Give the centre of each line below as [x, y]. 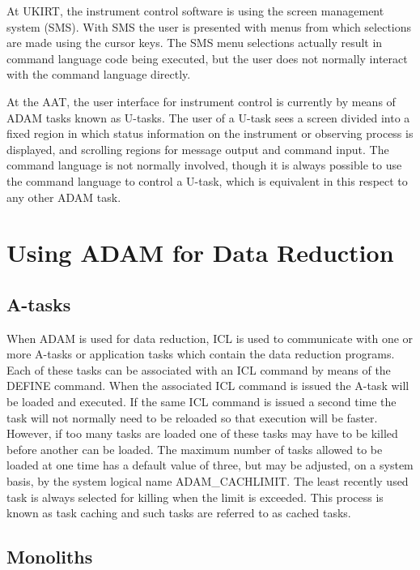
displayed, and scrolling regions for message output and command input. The [198, 149]
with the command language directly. [99, 74]
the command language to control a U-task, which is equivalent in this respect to [207, 180]
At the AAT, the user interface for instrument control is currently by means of [201, 101]
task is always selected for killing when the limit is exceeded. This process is [195, 497]
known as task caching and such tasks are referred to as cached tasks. [179, 513]
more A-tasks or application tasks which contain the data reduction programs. [201, 354]
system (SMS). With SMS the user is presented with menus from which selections [209, 26]
